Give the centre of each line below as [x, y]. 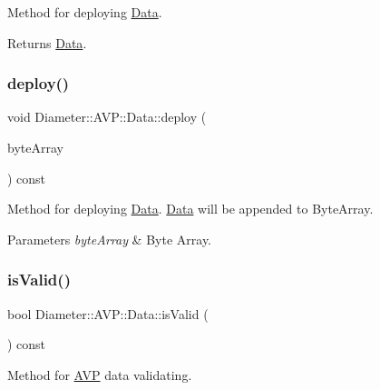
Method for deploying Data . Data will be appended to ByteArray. [190, 209]
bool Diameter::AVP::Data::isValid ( [108, 313]
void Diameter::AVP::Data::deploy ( [107, 117]
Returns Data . [47, 42]
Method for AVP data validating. [100, 374]
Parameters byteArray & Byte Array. [110, 239]
